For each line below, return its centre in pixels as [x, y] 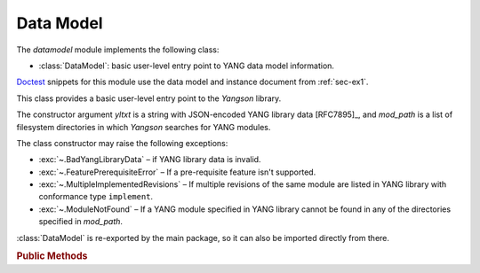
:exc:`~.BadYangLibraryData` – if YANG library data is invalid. [150, 160]
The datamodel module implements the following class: [118, 50]
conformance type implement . [96, 197]
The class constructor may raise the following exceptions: [122, 143]
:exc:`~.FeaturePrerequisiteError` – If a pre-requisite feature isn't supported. [177, 172]
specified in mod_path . [81, 222]
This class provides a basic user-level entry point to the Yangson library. [149, 98]
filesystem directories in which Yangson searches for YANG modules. [144, 127]
